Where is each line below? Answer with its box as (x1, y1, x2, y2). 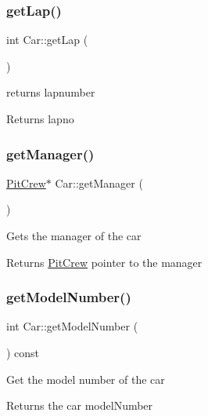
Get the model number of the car (6, 370, 165, 387)
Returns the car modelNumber (6, 397, 153, 414)
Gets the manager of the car (6, 228, 142, 243)
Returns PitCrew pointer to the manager (6, 254, 203, 270)
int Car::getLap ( (6, 31, 88, 48)
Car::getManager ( (55, 174, 143, 191)
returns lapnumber (6, 84, 95, 100)
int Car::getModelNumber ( (6, 318, 138, 334)
